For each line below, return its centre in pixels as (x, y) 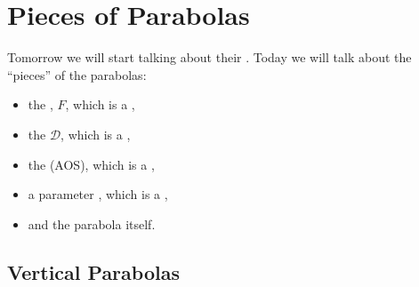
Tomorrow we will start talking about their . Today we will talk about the (209, 57)
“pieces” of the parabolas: (77, 74)
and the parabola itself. (92, 223)
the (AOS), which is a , (91, 164)
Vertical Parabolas (93, 271)
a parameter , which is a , (98, 194)
